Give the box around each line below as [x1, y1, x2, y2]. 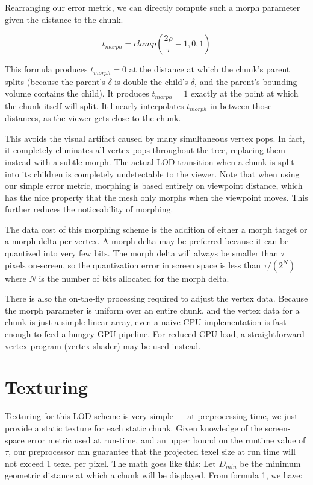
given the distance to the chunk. [5, 13, 123, 25]
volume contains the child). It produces [5, 87, 149, 100]
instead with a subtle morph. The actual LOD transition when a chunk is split [5, 155, 294, 168]
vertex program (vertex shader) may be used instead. [5, 339, 201, 352]
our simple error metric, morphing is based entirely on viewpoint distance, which [5, 179, 303, 192]
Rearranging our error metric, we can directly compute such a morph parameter [5, 1, 300, 13]
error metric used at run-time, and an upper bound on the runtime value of [27, 433, 306, 446]
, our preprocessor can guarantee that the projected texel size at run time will [8, 445, 296, 458]
